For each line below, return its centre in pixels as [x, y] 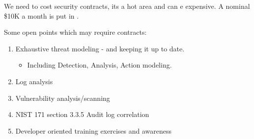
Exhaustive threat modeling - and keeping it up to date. [100, 48]
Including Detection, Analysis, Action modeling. [99, 65]
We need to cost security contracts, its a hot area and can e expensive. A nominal [127, 6]
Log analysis [34, 81]
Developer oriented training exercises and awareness [94, 130]
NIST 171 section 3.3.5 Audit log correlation [82, 114]
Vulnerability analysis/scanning [63, 98]
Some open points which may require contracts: [75, 32]
